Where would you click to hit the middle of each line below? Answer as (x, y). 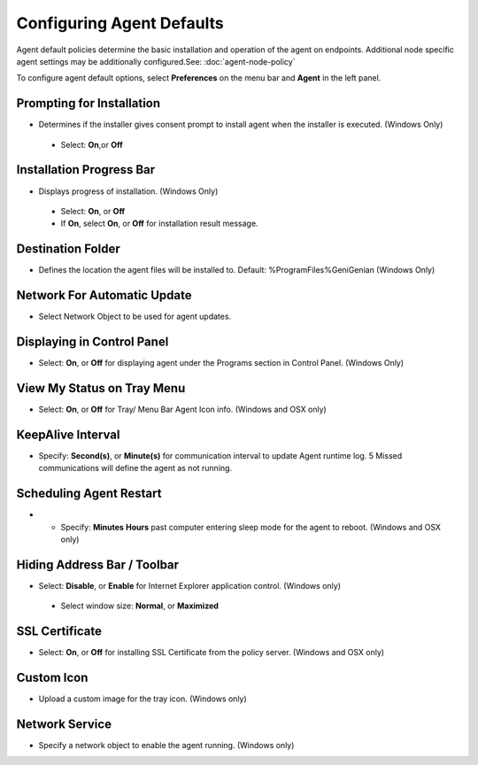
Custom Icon (52, 677)
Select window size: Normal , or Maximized (139, 606)
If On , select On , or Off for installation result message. (159, 224)
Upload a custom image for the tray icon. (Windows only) (143, 699)
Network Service (64, 724)
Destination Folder (68, 249)
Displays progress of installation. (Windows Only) (128, 191)
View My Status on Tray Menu (101, 388)
